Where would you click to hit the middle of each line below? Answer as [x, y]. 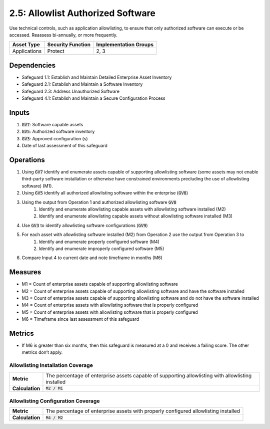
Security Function [69, 45]
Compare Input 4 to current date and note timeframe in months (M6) [92, 258]
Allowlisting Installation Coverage [51, 365]
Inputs [19, 113]
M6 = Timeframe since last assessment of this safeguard [80, 319]
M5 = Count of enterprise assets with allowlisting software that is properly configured [110, 312]
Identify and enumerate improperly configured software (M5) [101, 249]
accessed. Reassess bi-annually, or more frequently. [63, 35]
